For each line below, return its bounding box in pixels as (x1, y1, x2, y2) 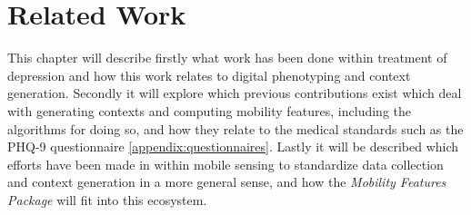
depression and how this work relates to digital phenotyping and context (7, 65, 411, 84)
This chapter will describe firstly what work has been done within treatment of (7, 48, 447, 67)
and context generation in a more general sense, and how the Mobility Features (7, 172, 446, 191)
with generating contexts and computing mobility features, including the (7, 101, 411, 120)
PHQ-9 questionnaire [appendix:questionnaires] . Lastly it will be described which (7, 137, 459, 156)
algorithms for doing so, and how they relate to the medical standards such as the (7, 119, 464, 138)
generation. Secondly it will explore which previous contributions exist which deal (7, 83, 462, 103)
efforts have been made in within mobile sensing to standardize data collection (7, 154, 444, 173)
